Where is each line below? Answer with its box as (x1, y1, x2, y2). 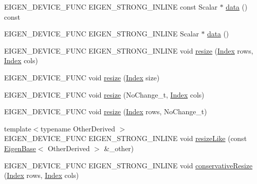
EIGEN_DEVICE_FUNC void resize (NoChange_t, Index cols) (4, 89, 204, 100)
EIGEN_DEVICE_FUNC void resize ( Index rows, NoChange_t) (4, 106, 207, 117)
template (4, 123, 31, 133)
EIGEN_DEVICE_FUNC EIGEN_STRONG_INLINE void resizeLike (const (4, 133, 247, 144)
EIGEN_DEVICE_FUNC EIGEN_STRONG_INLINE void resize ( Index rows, (4, 45, 253, 56)
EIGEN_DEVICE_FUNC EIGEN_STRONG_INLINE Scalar (4, 28, 199, 39)
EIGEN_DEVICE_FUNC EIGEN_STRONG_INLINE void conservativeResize (4, 160, 252, 170)
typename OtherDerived (40, 123, 115, 133)
